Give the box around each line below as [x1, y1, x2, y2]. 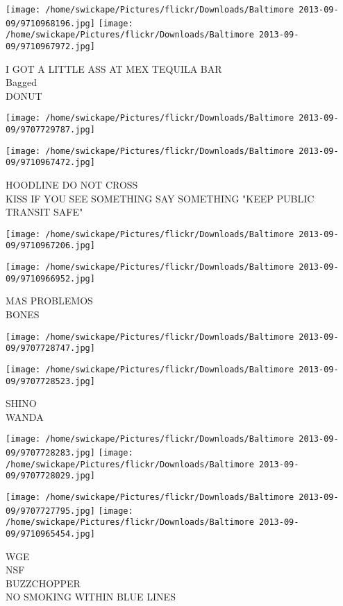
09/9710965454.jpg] [6, 529, 95, 539]
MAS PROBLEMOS [6, 293, 93, 308]
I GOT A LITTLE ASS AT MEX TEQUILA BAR [6, 61, 222, 76]
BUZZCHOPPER [6, 575, 81, 590]
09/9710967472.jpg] [6, 157, 95, 168]
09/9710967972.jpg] [6, 41, 95, 51]
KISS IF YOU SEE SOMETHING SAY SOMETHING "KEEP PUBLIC [6, 191, 315, 205]
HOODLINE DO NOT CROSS [6, 178, 138, 192]
